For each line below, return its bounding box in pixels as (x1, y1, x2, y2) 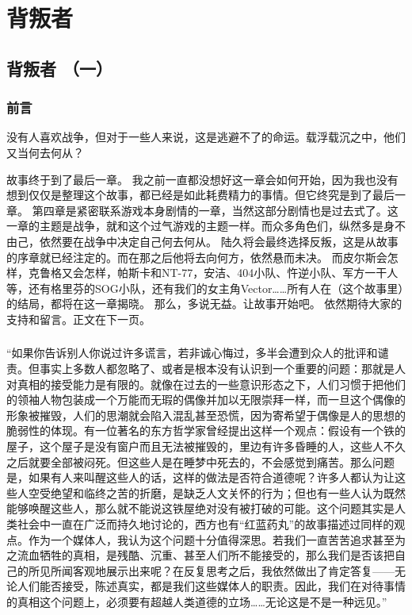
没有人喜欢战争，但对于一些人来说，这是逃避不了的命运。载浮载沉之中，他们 (6, 129, 406, 145)
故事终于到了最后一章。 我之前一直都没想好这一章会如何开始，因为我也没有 (6, 171, 399, 187)
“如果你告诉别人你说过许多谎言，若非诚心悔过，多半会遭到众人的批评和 (6, 344, 378, 361)
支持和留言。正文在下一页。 (6, 310, 151, 327)
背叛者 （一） (6, 56, 113, 80)
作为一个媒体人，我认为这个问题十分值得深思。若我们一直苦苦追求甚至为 (28, 531, 406, 548)
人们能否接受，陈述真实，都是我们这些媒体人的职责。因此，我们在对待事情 (17, 578, 406, 594)
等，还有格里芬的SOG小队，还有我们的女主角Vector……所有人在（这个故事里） (6, 279, 404, 296)
